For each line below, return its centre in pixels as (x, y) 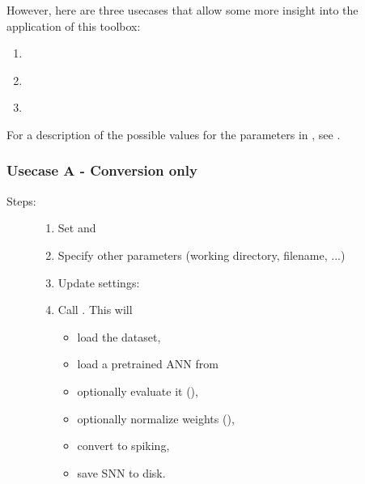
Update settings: (99, 282)
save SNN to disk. (121, 472)
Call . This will (95, 310)
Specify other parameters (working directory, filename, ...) (202, 255)
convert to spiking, (123, 446)
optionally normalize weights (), (156, 418)
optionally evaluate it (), (138, 391)
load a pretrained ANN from (148, 364)
